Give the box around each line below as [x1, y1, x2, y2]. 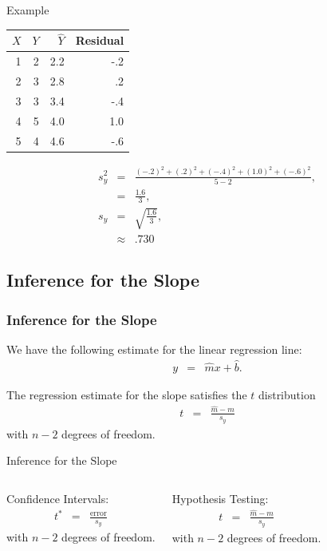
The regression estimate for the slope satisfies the [6, 386, 247, 402]
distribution [258, 386, 316, 402]
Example [6, 2, 49, 18]
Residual [75, 32, 124, 49]
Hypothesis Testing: [171, 490, 269, 506]
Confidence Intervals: [6, 490, 109, 506]
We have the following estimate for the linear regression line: [6, 340, 302, 357]
